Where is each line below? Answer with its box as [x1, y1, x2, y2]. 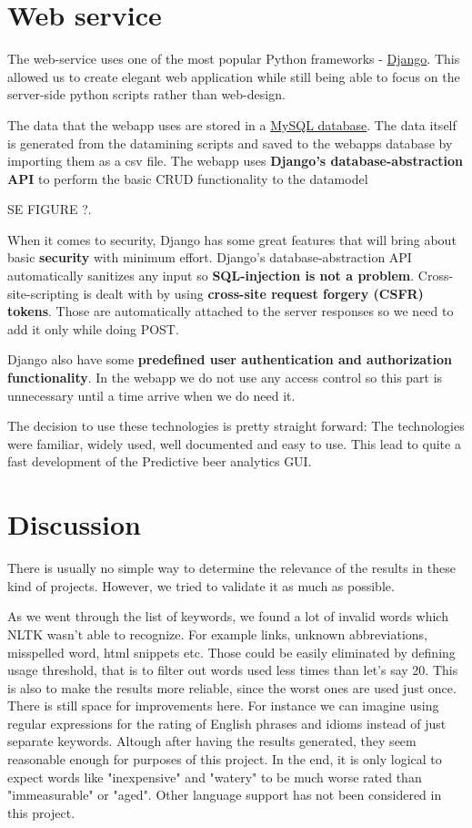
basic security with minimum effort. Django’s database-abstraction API [7, 248, 412, 267]
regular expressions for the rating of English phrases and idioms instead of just [7, 713, 447, 732]
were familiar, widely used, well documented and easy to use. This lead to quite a [7, 434, 461, 453]
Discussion [7, 506, 141, 543]
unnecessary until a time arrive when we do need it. [7, 385, 296, 404]
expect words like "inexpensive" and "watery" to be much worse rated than [7, 767, 422, 786]
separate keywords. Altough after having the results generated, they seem [7, 731, 417, 751]
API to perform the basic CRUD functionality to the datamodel [7, 169, 368, 188]
